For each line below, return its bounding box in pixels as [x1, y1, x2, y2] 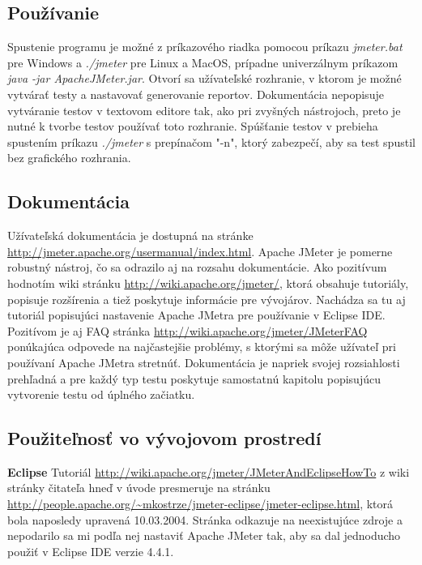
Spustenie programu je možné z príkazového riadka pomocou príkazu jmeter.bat [7, 38, 403, 55]
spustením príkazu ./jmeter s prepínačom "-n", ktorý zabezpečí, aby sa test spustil [7, 133, 416, 150]
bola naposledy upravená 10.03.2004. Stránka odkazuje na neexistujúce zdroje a [7, 511, 403, 528]
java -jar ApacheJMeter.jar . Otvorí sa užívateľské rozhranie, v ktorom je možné [7, 70, 402, 87]
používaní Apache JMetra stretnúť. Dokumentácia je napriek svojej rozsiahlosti [7, 353, 400, 370]
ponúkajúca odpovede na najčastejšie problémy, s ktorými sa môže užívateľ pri [7, 338, 396, 355]
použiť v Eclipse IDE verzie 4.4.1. [7, 542, 174, 559]
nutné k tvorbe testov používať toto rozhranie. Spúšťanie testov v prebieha [7, 118, 378, 135]
